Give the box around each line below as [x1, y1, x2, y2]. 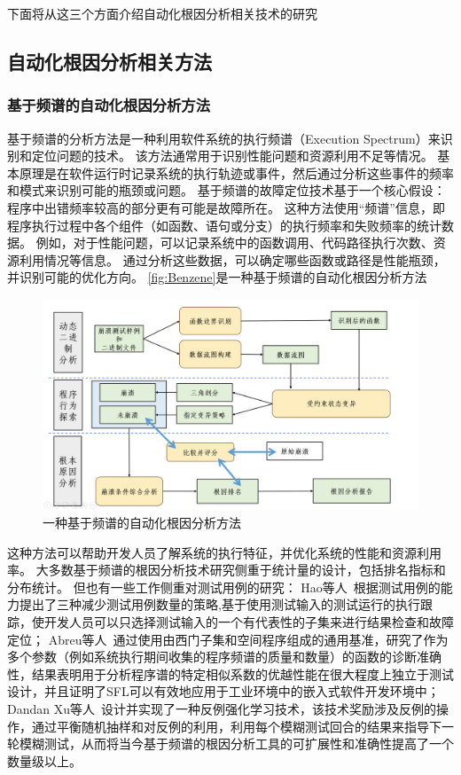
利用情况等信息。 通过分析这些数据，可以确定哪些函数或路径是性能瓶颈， [19, 250, 446, 269]
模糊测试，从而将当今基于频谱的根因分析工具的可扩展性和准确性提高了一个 [19, 734, 454, 753]
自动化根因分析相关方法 [7, 47, 212, 74]
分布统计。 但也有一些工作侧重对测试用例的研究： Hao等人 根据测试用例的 [7, 577, 441, 596]
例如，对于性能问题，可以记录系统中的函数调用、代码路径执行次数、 [35, 233, 434, 252]
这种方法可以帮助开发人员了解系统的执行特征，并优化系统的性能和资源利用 [7, 543, 441, 561]
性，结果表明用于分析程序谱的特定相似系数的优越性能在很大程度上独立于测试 [7, 664, 454, 683]
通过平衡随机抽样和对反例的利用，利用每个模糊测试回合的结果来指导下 [31, 716, 441, 735]
